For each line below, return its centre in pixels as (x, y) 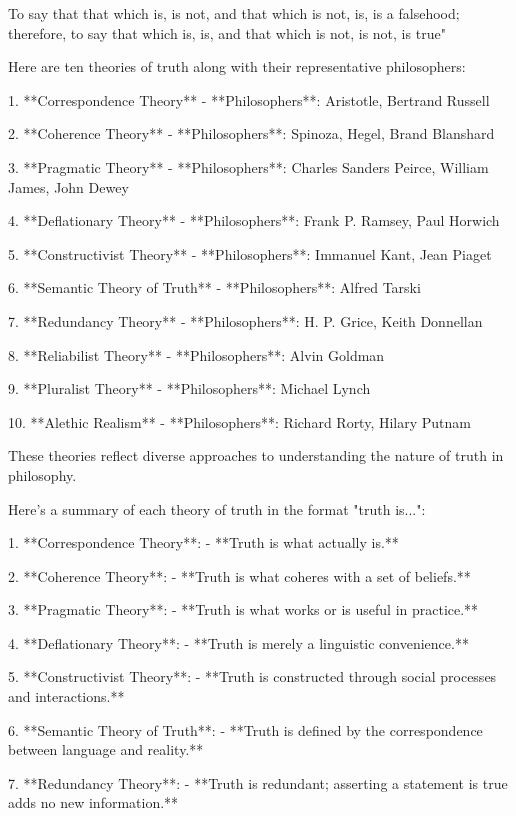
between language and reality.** (106, 749)
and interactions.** (66, 696)
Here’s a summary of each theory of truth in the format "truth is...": (217, 508)
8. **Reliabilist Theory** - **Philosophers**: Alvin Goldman (196, 354)
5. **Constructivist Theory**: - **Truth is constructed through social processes (252, 676)
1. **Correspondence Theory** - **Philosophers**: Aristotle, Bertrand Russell (249, 99)
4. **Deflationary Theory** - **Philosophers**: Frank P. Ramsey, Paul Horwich (254, 220)
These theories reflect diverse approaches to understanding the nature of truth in (256, 455)
